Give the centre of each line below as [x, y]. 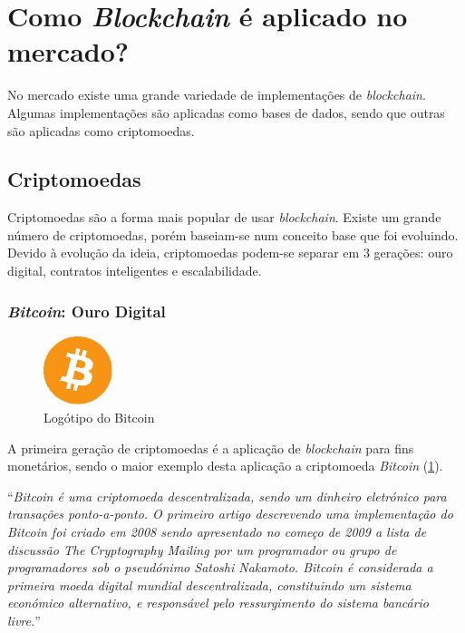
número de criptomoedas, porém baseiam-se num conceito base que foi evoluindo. [233, 234]
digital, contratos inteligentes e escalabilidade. [135, 271]
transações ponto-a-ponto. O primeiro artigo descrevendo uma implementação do [230, 514]
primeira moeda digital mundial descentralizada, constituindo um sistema [209, 584]
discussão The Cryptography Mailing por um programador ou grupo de [202, 549]
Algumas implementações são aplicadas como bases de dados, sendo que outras [226, 112]
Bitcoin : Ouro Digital [87, 311]
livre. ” [24, 620]
